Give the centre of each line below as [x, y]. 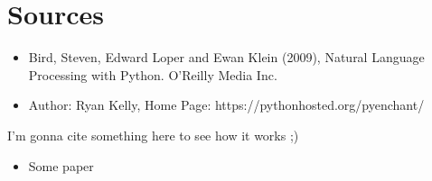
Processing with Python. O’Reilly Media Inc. [153, 74]
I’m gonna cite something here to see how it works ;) [153, 135]
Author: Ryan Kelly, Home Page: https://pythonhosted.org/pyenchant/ [226, 105]
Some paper [61, 165]
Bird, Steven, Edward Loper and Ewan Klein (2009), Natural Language [226, 57]
